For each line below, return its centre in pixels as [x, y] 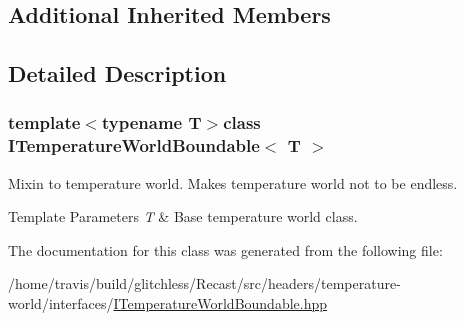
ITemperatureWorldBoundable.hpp [220, 303]
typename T [151, 122]
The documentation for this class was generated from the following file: [225, 249]
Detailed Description [117, 73]
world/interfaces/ [61, 303]
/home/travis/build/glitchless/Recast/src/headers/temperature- [204, 283]
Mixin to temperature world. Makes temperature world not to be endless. [233, 182]
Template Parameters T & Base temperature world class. [183, 216]
